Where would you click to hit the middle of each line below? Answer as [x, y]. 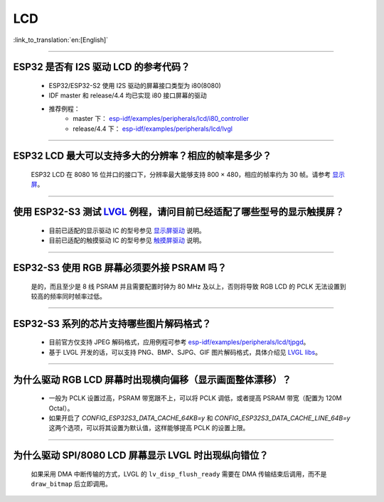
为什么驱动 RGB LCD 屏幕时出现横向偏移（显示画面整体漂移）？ [152, 379]
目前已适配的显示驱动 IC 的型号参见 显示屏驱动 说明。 [127, 230]
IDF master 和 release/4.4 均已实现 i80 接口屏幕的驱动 [128, 95]
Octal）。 [61, 408]
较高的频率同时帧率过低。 [68, 296]
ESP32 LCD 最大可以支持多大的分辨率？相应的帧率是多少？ [142, 156]
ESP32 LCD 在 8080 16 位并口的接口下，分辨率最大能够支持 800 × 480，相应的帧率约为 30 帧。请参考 [181, 174]
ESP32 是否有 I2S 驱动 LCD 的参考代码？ [102, 67]
